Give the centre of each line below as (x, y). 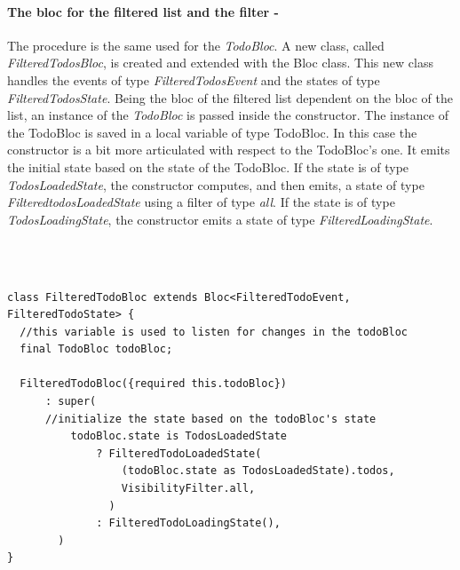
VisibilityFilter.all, (188, 489)
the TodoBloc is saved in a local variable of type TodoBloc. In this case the (212, 132)
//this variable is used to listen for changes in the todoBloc (214, 332)
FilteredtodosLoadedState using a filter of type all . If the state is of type (201, 202)
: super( (71, 402)
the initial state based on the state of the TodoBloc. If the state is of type (208, 166)
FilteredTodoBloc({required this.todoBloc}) (153, 384)
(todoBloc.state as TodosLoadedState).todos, (258, 471)
